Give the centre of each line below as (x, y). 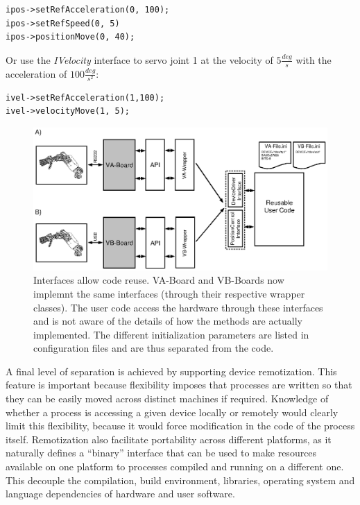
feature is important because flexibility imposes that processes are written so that (179, 385)
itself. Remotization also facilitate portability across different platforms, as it (169, 439)
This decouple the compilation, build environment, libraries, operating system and (180, 480)
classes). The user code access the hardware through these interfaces (178, 307)
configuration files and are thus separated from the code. (154, 348)
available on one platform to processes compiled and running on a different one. (175, 467)
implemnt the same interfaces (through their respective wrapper (169, 293)
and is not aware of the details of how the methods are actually (168, 321)
